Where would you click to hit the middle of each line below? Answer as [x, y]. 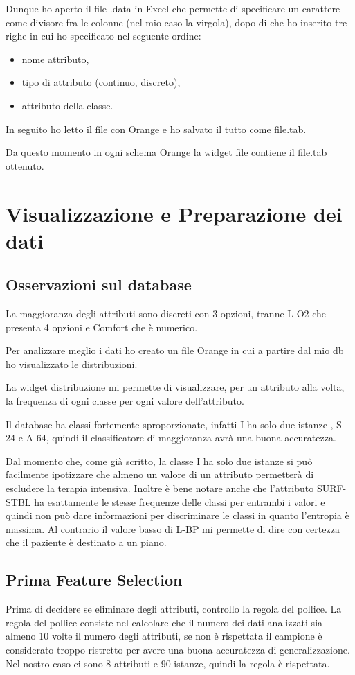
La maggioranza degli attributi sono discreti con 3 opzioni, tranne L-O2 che [166, 314]
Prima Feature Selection [94, 580]
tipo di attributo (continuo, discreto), [101, 82]
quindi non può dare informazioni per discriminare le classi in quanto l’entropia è [177, 515]
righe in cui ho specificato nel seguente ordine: [103, 36]
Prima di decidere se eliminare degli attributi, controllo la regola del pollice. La [174, 609]
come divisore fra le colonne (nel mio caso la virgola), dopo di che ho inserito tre [176, 22]
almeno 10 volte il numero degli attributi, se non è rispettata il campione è [164, 636]
